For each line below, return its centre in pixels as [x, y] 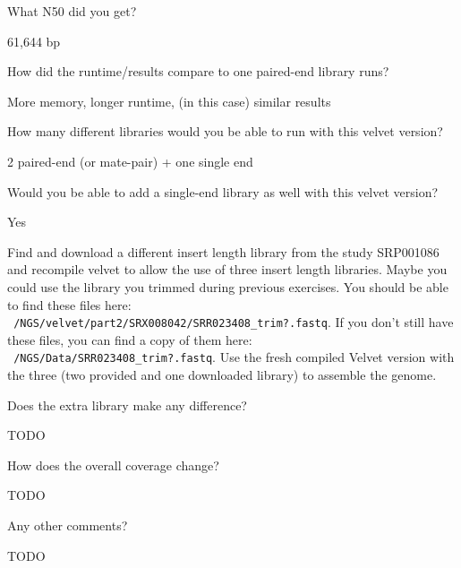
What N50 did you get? [72, 11]
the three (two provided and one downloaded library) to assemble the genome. [222, 375]
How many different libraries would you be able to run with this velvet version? [225, 131]
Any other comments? [68, 525]
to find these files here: [69, 304]
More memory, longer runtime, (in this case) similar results [169, 101]
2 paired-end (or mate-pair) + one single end [130, 161]
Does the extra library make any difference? [127, 404]
